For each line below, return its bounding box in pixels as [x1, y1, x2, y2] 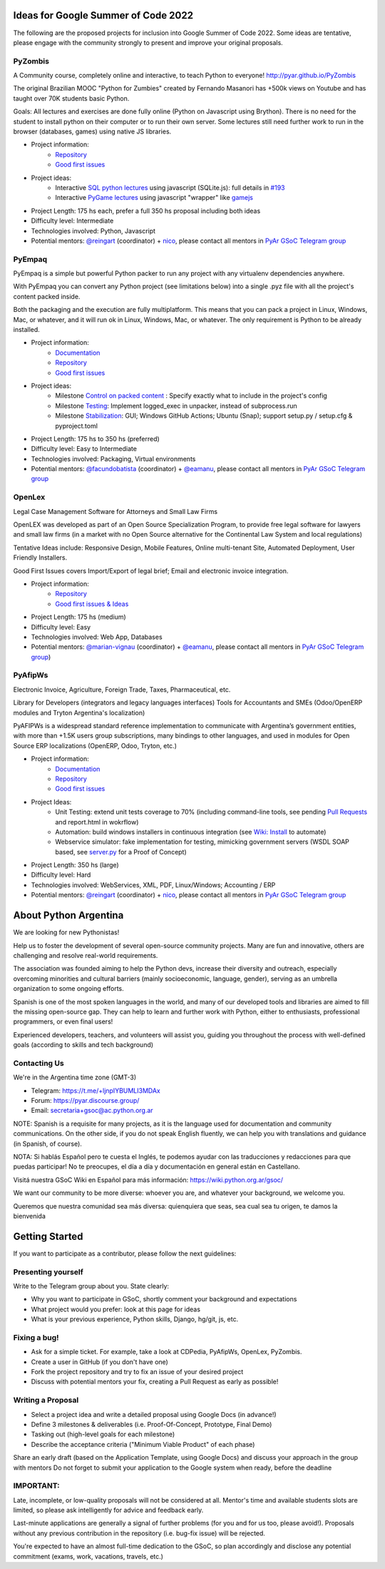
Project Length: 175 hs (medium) [31, 612, 126, 621]
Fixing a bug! [13, 1332, 60, 1342]
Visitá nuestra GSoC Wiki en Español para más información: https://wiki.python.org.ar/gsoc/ [13, 1175, 284, 1184]
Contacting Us [13, 1058, 64, 1068]
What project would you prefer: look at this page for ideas [31, 1305, 201, 1313]
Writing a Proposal [13, 1396, 79, 1406]
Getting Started [13, 1230, 83, 1242]
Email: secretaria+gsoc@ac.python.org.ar [31, 1106, 153, 1115]
